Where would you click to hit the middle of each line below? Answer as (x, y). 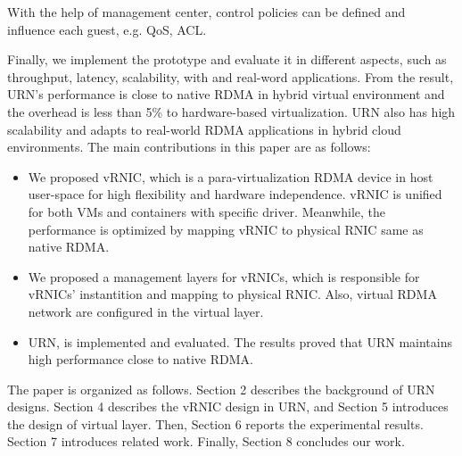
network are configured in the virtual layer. (146, 311)
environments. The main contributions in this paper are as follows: (189, 147)
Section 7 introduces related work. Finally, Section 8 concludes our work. (206, 441)
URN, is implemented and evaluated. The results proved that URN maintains (240, 341)
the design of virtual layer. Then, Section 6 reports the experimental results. (215, 423)
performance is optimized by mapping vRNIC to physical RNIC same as (226, 229)
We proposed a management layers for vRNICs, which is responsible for (224, 276)
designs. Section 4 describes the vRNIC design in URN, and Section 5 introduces (228, 406)
